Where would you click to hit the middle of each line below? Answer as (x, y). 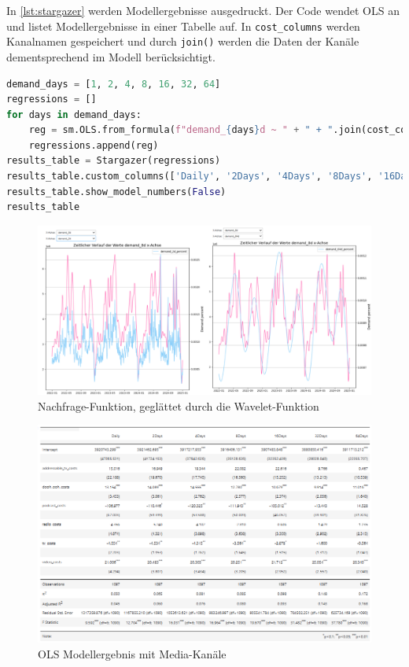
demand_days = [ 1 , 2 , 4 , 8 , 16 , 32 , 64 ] (114, 84)
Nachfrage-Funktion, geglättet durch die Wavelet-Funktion (179, 405)
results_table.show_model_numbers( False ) (116, 192)
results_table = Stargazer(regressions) (114, 161)
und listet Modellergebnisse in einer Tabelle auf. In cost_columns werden (183, 26)
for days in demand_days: (74, 114)
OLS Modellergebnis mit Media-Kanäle (132, 653)
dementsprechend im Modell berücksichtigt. (111, 56)
